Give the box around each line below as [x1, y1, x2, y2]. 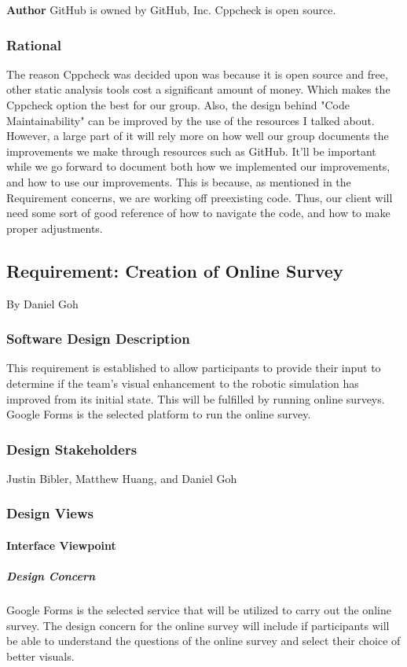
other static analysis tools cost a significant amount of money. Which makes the [6, 81, 390, 98]
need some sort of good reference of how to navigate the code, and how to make [6, 205, 390, 221]
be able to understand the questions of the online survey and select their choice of [6, 632, 401, 649]
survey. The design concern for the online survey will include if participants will [6, 617, 390, 633]
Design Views [6, 503, 93, 523]
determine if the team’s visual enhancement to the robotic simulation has [6, 374, 359, 391]
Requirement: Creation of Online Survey [6, 258, 343, 282]
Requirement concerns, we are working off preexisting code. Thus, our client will [6, 189, 393, 205]
